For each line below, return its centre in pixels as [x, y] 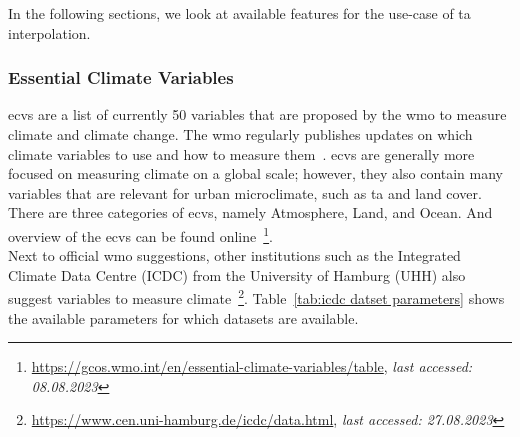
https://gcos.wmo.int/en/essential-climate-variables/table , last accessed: [252, 366]
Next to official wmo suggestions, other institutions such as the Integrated [234, 255]
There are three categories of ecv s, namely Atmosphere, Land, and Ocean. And [250, 212]
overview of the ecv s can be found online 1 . [140, 234]
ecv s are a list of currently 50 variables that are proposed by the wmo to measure [257, 114]
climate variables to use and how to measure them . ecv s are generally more [241, 153]
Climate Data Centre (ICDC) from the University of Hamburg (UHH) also [237, 274]
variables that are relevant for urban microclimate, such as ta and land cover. [245, 192]
